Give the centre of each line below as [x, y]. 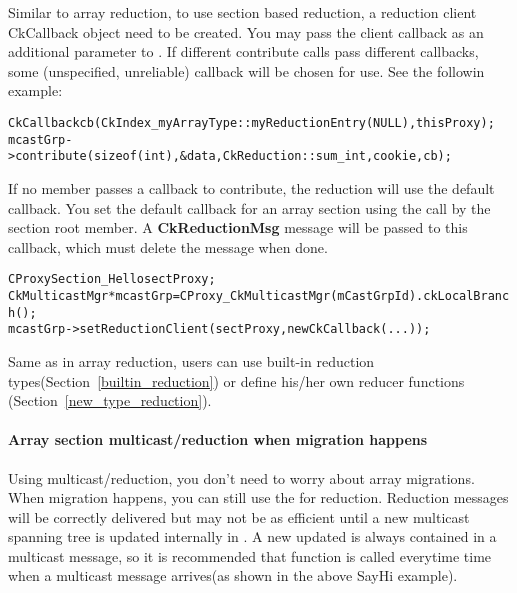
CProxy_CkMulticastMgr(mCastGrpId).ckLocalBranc [344, 295]
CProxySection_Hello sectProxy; [112, 279]
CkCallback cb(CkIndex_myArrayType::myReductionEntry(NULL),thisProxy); [251, 122]
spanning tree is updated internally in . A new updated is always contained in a [252, 536]
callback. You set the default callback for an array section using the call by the [249, 207]
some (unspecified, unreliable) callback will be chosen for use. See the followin [246, 70]
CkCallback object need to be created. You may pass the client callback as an [246, 31]
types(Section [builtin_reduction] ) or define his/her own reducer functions [236, 380]
